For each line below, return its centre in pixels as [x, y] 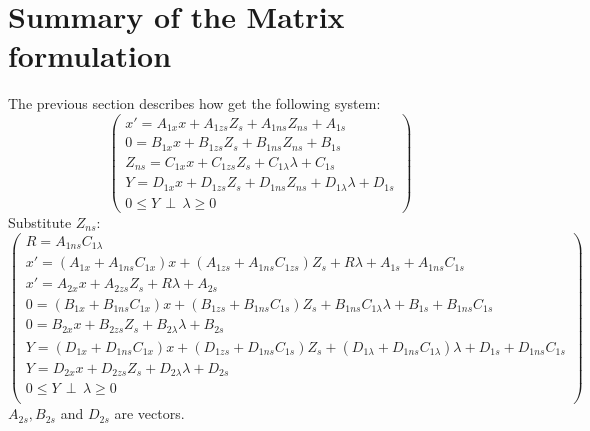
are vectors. [149, 413]
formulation [90, 55]
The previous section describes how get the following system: [194, 103]
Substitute [40, 221]
